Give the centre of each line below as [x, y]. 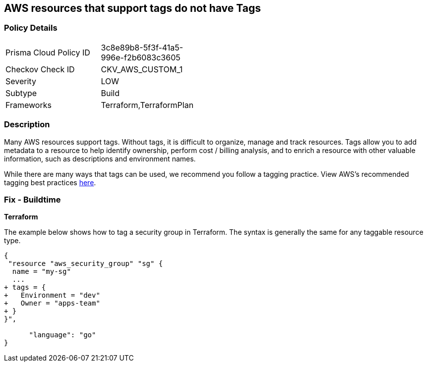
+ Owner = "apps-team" [52, 303]
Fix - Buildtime [32, 199]
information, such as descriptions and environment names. [100, 158]
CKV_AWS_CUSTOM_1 [142, 69]
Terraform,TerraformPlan [147, 105]
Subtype [21, 93]
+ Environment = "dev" [52, 295]
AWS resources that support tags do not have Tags [132, 8]
